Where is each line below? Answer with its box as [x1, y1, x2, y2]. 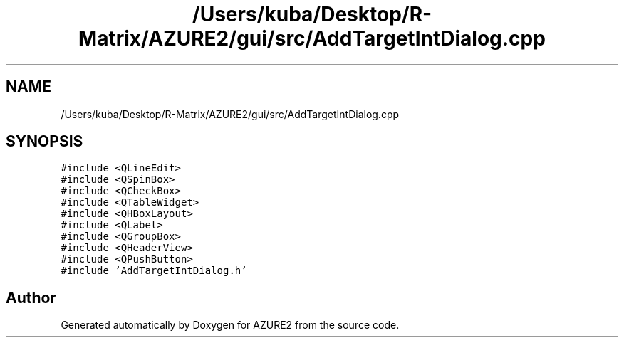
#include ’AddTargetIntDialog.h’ [61, 265, 247, 277]
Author [6, 288, 56, 307]
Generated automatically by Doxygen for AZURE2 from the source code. [61, 319, 400, 332]
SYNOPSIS [6, 132, 83, 151]
